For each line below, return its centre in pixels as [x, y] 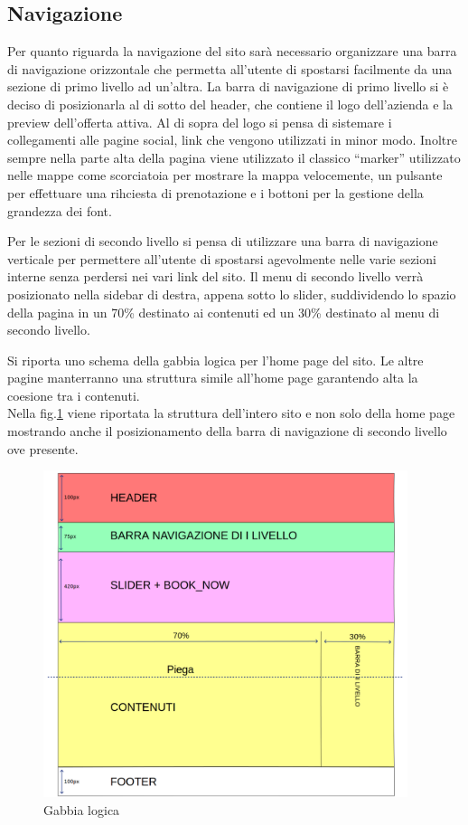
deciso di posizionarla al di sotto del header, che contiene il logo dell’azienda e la [230, 104]
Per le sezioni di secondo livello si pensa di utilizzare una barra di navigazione [223, 241]
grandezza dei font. [60, 210]
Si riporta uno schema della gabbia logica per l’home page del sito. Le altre [215, 360]
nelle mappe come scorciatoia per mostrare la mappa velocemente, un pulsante [225, 175]
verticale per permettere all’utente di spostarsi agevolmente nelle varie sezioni [222, 258]
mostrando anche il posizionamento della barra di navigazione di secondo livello [227, 431]
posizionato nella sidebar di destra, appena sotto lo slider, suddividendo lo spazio [232, 294]
